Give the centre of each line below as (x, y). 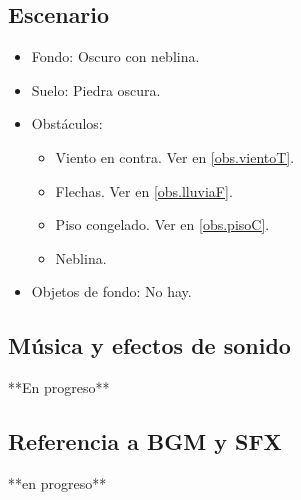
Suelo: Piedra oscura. (96, 89)
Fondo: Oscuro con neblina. (115, 56)
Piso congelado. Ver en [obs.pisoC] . (162, 224)
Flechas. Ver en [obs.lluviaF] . (144, 190)
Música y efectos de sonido (149, 345)
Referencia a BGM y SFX (145, 441)
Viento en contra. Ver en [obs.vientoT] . (175, 156)
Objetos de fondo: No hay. (111, 291)
